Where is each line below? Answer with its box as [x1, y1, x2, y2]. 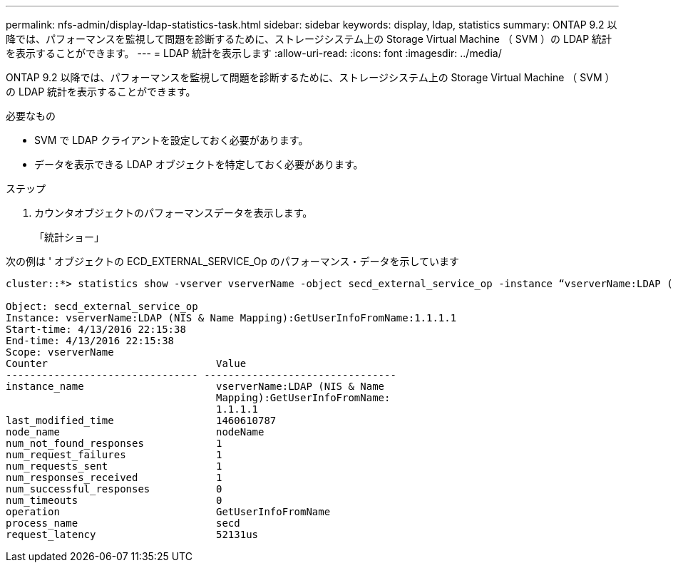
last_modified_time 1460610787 [6, 415, 277, 426]
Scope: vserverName [6, 346, 114, 358]
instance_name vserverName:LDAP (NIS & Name [6, 381, 385, 392]
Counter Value [6, 358, 247, 369]
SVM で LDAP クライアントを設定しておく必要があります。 [34, 134, 309, 146]
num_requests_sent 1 [6, 460, 222, 472]
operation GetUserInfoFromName [6, 506, 331, 517]
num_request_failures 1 [6, 449, 222, 460]
